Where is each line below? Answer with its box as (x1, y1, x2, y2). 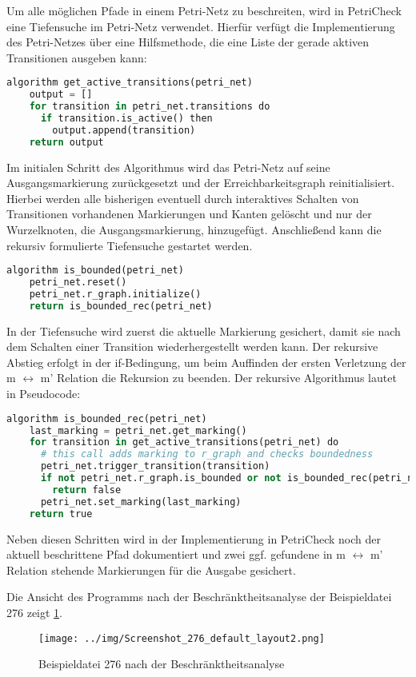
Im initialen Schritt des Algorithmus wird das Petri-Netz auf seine (6, 158, 330, 175)
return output (29, 136, 104, 148)
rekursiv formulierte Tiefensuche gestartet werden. (6, 237, 253, 253)
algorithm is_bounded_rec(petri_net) (6, 412, 207, 424)
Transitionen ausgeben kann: (6, 49, 147, 66)
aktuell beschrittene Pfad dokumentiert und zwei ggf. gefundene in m (6, 546, 346, 563)
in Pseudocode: (6, 385, 81, 402)
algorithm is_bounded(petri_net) (6, 265, 184, 277)
